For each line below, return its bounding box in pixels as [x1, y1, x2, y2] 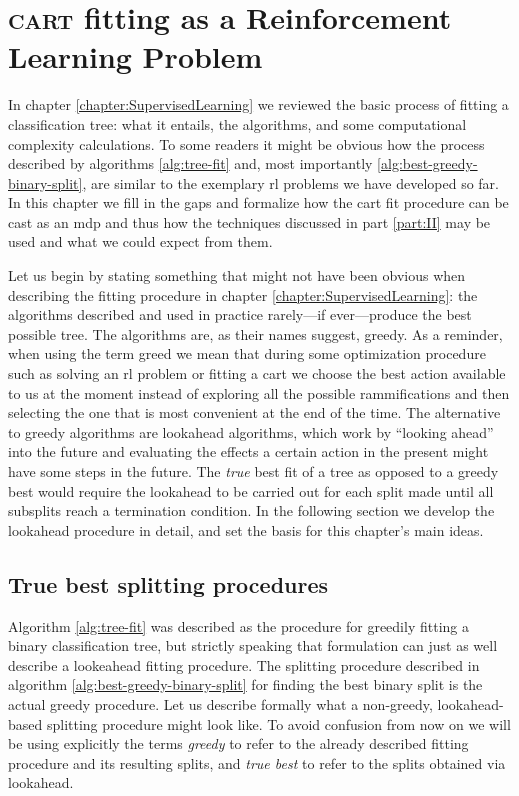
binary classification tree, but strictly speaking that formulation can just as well [8, 635, 498, 656]
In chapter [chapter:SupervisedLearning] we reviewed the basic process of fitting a [8, 94, 509, 115]
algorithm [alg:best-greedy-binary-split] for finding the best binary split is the [8, 674, 483, 695]
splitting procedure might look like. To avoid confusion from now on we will [46, 713, 511, 734]
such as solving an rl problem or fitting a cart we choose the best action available [8, 363, 506, 384]
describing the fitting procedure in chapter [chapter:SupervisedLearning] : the [8, 284, 478, 305]
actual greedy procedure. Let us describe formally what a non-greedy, [8, 693, 433, 714]
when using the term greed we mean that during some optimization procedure [8, 343, 486, 364]
